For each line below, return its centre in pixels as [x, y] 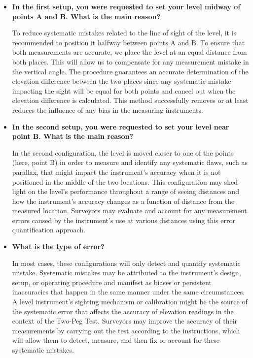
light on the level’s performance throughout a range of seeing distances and [126, 191]
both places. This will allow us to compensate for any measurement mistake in [130, 61]
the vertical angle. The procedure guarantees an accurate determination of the [130, 71]
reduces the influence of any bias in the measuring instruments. [108, 110]
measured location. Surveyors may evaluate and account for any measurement [129, 211]
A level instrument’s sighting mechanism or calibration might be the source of [130, 302]
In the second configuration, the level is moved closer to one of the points [123, 152]
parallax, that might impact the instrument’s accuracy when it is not [116, 172]
